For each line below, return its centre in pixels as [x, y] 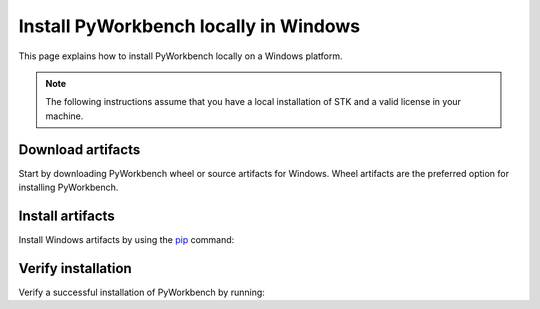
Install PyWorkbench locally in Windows [189, 26]
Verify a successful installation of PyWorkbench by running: [141, 292]
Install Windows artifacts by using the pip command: [126, 239]
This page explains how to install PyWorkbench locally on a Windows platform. [180, 56]
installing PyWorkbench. [68, 187]
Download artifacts [79, 149]
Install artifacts [66, 215]
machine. [64, 116]
